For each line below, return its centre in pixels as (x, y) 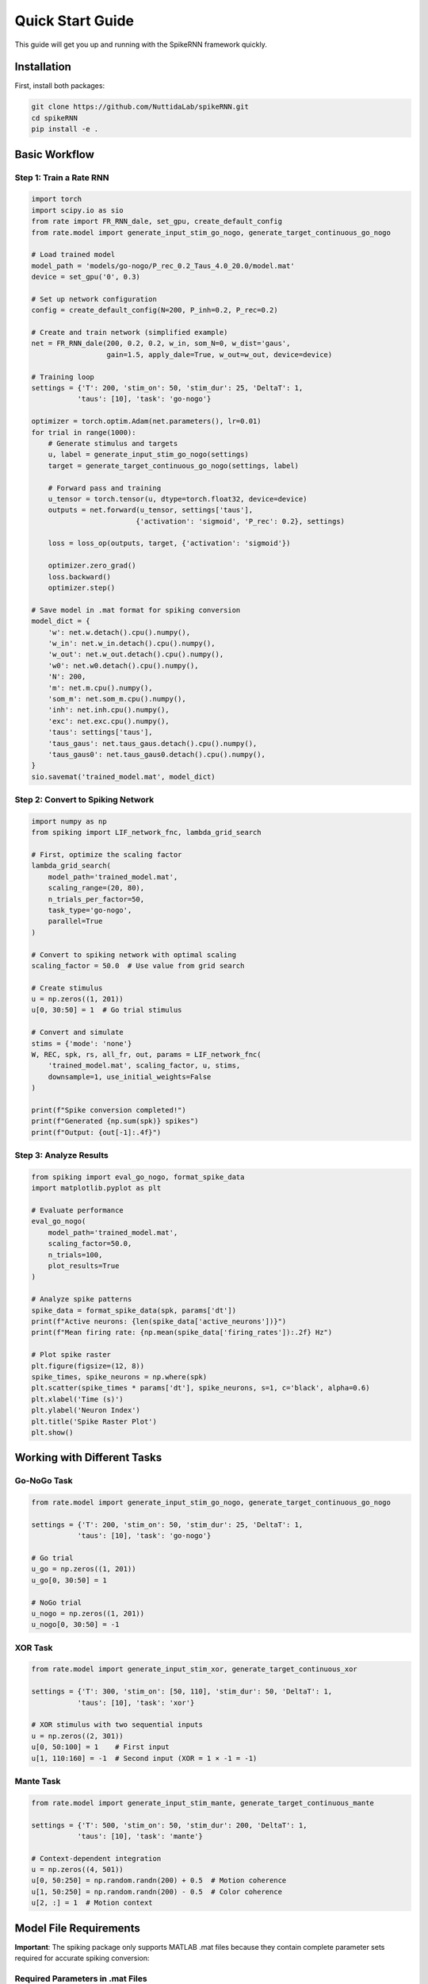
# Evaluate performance (78, 1211)
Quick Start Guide (75, 21)
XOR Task (34, 1648)
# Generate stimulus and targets (113, 443)
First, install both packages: (60, 86)
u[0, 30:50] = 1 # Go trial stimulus (107, 1010)
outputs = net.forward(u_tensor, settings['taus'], (151, 510)
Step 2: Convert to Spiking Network (84, 800)
